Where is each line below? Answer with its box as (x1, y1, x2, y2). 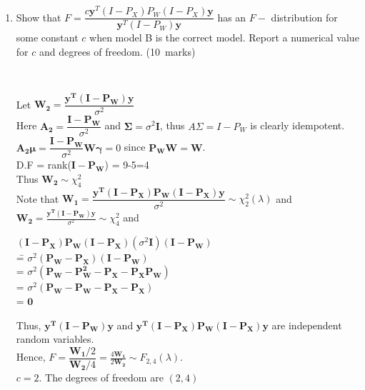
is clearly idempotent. (250, 118, 345, 133)
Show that (16, 9, 61, 24)
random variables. (16, 331, 94, 346)
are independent (271, 317, 342, 332)
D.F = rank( (16, 157, 71, 172)
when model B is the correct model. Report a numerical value (89, 30, 359, 45)
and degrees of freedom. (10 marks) (39, 44, 196, 59)
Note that (16, 191, 59, 206)
